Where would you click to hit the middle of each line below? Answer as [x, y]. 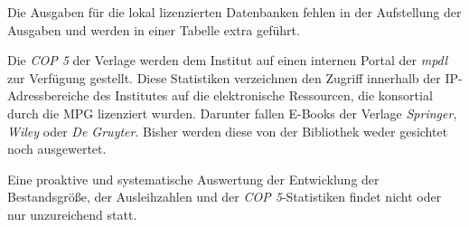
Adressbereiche [48, 95]
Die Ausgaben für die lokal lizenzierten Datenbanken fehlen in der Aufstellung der [234, 12]
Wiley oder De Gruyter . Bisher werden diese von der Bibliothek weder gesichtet [228, 131]
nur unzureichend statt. [72, 214]
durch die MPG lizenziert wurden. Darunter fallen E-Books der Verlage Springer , [232, 113]
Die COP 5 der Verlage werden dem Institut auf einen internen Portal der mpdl [228, 60]
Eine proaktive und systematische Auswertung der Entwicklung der [193, 179]
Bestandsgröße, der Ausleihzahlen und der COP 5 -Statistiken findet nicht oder [225, 197]
